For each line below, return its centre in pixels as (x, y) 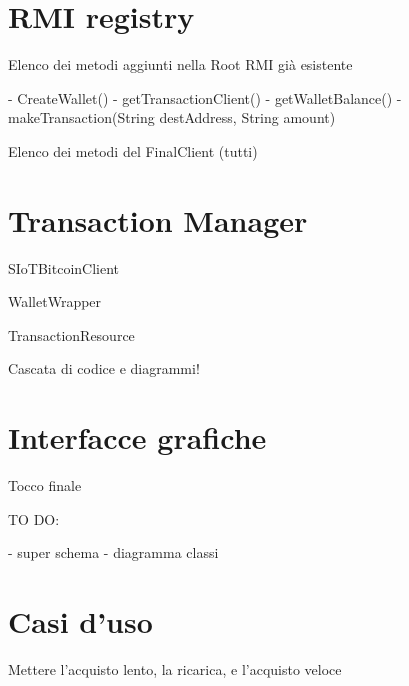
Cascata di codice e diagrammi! (104, 368)
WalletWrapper (55, 301)
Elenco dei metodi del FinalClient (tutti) (133, 150)
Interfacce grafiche (137, 437)
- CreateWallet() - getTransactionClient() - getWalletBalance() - (205, 97)
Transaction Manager (158, 219)
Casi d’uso (80, 621)
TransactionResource (71, 334)
